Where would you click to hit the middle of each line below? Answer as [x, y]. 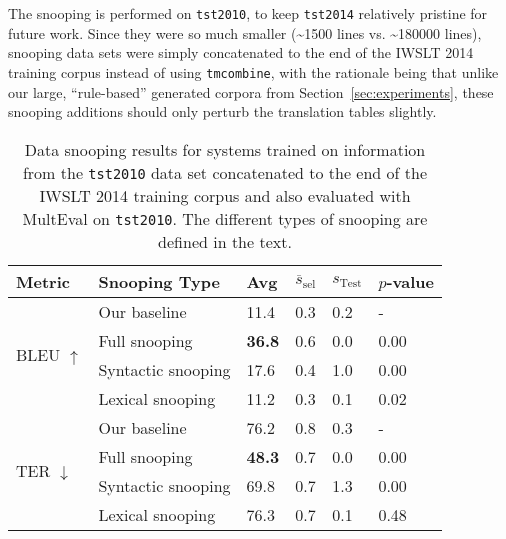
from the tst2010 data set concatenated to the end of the [225, 172]
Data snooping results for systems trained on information [225, 149]
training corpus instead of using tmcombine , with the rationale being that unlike [253, 71]
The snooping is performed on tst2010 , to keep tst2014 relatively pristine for [248, 13]
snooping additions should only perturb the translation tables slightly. [222, 111]
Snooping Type [159, 281]
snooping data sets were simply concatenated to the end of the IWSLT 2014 [241, 52]
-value [410, 281]
